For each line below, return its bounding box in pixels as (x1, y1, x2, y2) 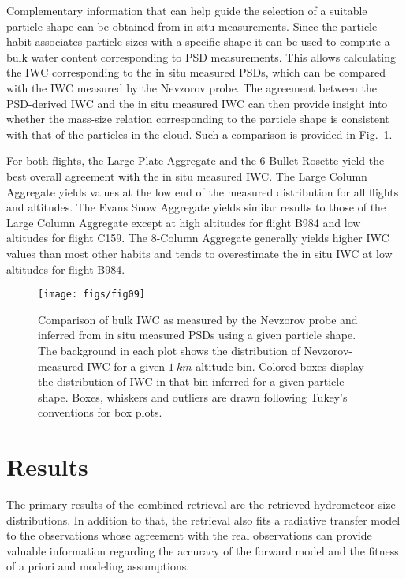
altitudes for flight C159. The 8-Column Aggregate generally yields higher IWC (6, 230, 389, 246)
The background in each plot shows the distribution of (38, 342, 300, 358)
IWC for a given (87, 357, 166, 374)
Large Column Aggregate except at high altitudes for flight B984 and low (6, 214, 361, 230)
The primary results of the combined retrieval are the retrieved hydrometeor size (6, 496, 396, 513)
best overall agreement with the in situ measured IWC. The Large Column (6, 167, 367, 184)
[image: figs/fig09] (38, 289, 146, 301)
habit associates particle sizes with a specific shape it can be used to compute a (6, 33, 390, 50)
